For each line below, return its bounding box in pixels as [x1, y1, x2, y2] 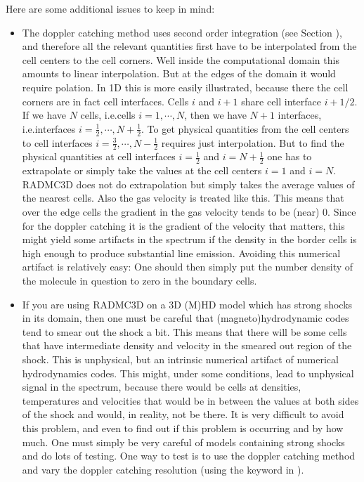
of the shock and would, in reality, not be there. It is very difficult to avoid [22, 407, 344, 422]
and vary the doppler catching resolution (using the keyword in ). [22, 462, 304, 476]
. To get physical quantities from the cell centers [141, 121, 349, 136]
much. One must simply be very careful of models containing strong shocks [22, 434, 345, 449]
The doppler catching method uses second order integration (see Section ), [22, 25, 342, 39]
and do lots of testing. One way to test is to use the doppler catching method [22, 448, 356, 463]
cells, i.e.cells [80, 108, 136, 122]
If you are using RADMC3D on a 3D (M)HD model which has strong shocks [22, 297, 353, 311]
